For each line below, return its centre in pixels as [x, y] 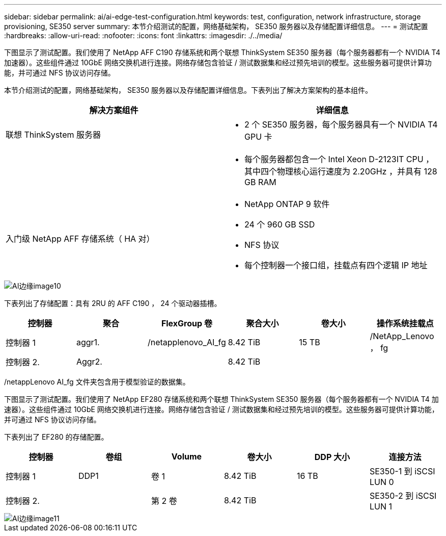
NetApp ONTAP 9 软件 [287, 204]
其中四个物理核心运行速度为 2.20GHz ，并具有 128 [341, 171]
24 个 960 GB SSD [280, 224]
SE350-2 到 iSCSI [403, 496]
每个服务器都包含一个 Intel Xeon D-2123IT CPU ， [339, 159]
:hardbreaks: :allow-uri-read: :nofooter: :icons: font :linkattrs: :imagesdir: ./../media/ [143, 35]
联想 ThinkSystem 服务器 [53, 135]
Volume [187, 456]
